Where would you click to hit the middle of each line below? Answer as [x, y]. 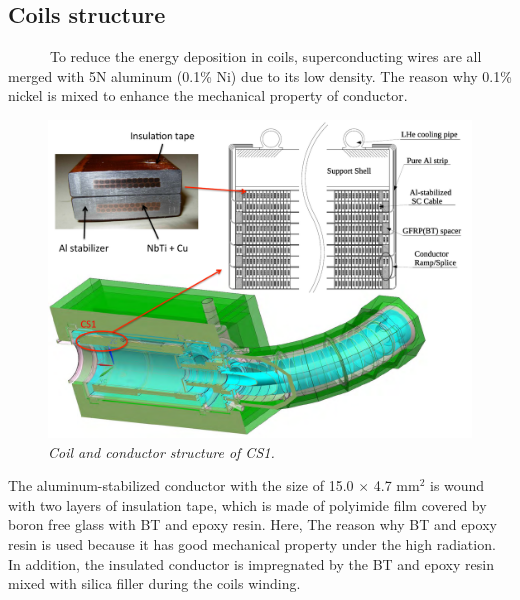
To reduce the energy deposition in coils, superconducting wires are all [265, 56]
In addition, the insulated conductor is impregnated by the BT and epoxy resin [251, 563]
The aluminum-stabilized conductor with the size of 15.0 [181, 485]
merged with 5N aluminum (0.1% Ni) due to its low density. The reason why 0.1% [260, 75]
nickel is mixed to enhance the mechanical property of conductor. [208, 95]
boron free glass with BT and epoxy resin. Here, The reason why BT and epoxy [252, 524]
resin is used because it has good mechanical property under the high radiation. [252, 543]
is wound [457, 485]
